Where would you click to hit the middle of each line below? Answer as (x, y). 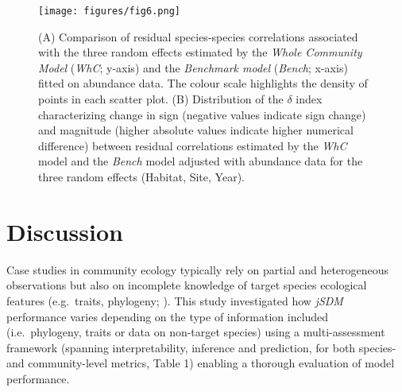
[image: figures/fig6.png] (109, 11)
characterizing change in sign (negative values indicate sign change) (202, 114)
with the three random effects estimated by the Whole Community (200, 52)
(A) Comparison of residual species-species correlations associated (198, 36)
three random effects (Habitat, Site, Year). (141, 177)
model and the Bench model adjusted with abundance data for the (201, 161)
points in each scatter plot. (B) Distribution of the (161, 99)
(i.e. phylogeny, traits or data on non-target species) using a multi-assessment (196, 332)
